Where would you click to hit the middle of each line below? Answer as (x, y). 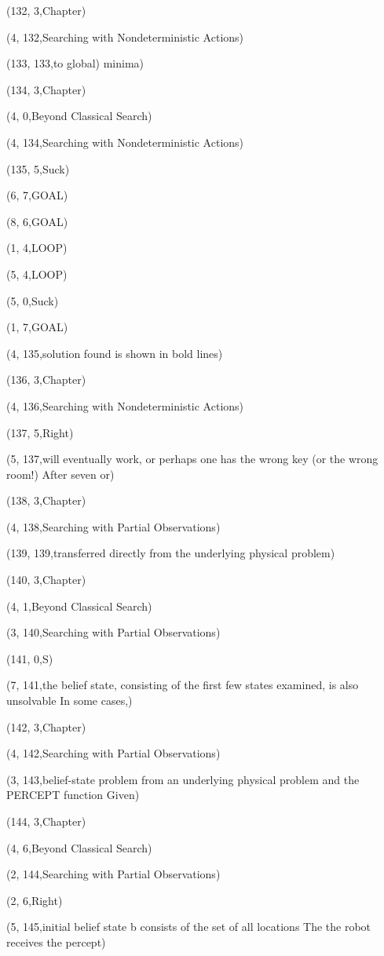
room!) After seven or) (60, 474)
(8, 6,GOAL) (37, 221)
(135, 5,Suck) (38, 168)
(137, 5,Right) (40, 432)
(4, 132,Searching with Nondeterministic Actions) (125, 36)
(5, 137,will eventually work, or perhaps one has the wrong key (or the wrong (192, 459)
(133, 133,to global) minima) (75, 63)
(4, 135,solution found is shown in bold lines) (115, 353)
